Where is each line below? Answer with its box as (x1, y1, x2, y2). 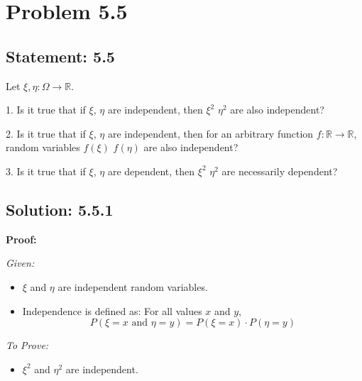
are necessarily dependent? (221, 163, 338, 178)
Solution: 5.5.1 (6, 198, 114, 220)
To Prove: (6, 338, 49, 353)
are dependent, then (107, 163, 195, 178)
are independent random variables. (57, 279, 208, 294)
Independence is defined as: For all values (22, 303, 202, 318)
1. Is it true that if (6, 102, 86, 117)
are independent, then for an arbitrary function (107, 126, 314, 140)
